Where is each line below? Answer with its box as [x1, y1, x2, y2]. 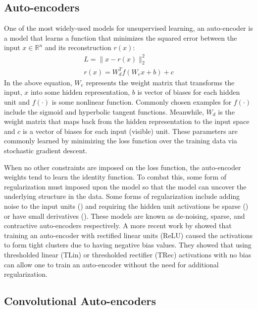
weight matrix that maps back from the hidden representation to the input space [4, 116, 250, 126]
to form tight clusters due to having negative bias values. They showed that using [4, 240, 252, 250]
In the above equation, [4, 77, 72, 87]
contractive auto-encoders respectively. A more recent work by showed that [4, 220, 232, 231]
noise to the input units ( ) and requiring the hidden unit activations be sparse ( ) [4, 200, 249, 211]
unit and [4, 97, 30, 107]
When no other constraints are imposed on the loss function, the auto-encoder [4, 162, 241, 172]
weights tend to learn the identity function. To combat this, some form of [4, 172, 227, 182]
